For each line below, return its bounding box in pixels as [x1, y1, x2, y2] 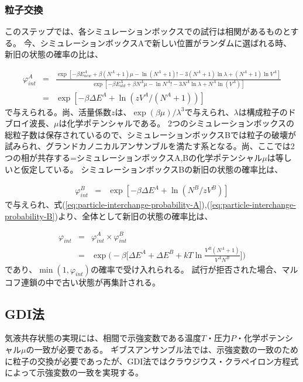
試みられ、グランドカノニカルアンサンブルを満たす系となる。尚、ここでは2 [5, 140, 295, 152]
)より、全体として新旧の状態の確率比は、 [54, 209, 213, 222]
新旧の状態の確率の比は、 [5, 48, 103, 60]
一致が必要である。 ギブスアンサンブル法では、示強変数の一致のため [34, 343, 298, 355]
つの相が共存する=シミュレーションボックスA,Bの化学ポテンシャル [5, 152, 263, 164]
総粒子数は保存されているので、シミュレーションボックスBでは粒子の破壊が [5, 128, 296, 140]
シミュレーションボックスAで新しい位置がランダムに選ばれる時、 [40, 36, 292, 49]
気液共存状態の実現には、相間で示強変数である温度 [5, 332, 201, 344]
